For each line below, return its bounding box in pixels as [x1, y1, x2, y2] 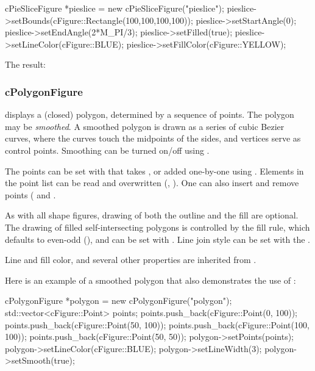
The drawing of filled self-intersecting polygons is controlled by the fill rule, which [5, 220, 310, 233]
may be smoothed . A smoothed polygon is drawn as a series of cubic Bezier [5, 120, 285, 132]
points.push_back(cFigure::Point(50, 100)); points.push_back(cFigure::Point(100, [5, 318, 310, 331]
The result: [5, 58, 46, 71]
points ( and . [5, 188, 56, 201]
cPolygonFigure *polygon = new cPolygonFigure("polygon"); [5, 294, 232, 307]
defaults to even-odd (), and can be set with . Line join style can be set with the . [5, 232, 310, 245]
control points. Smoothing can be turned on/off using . [5, 143, 210, 156]
